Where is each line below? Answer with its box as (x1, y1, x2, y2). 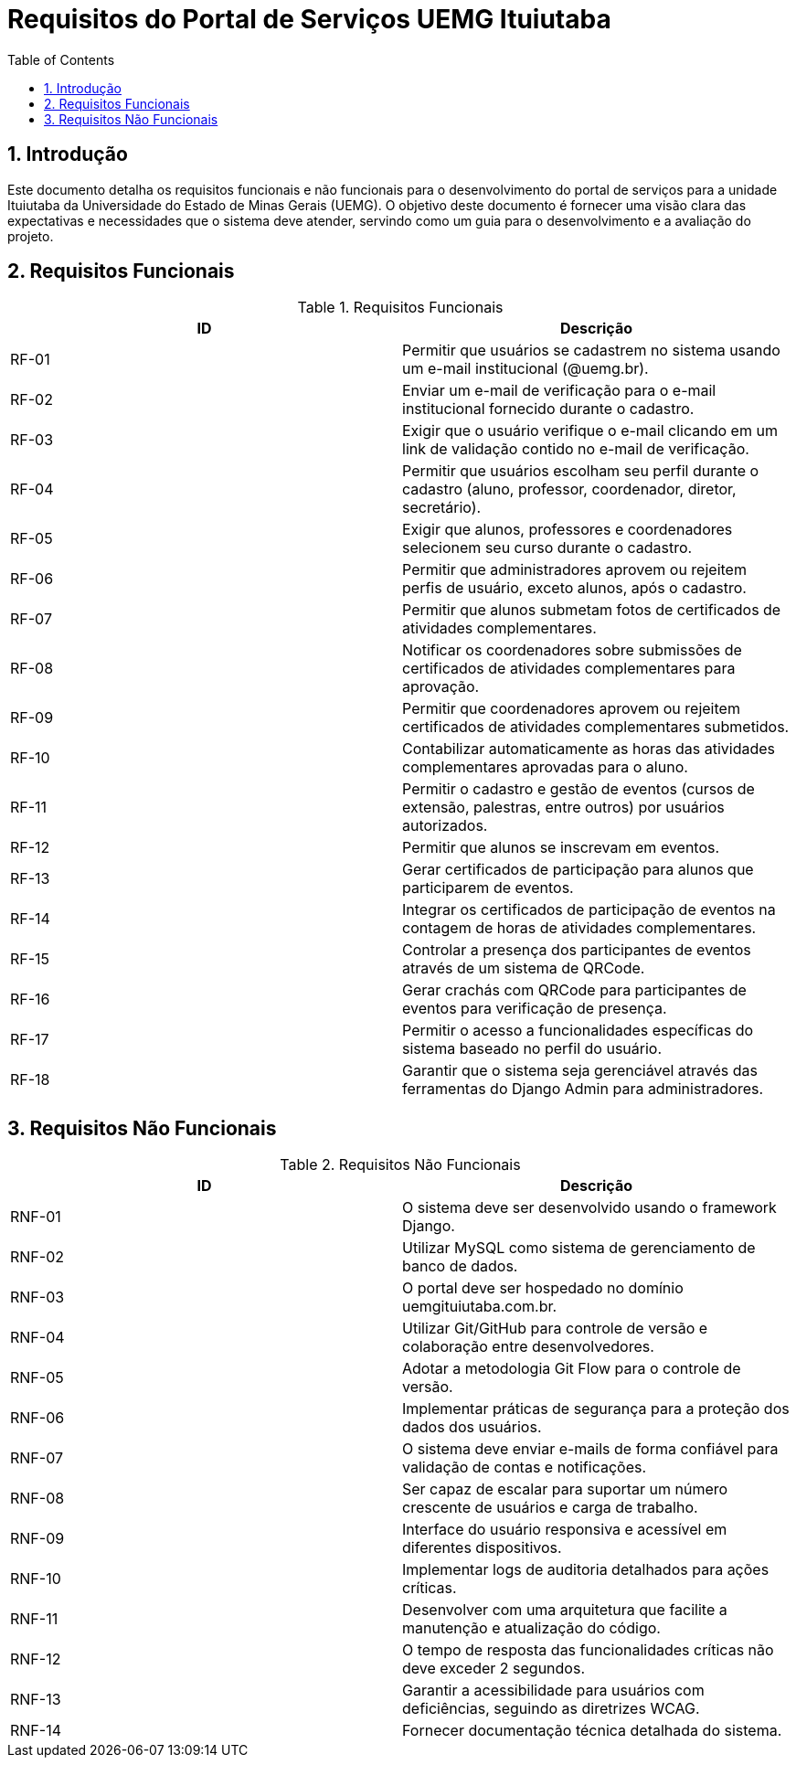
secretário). (402, 498, 482, 517)
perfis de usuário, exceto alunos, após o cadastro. (402, 579, 747, 598)
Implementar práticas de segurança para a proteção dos (402, 1399, 790, 1419)
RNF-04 (10, 1328, 65, 1347)
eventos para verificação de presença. (402, 999, 667, 1018)
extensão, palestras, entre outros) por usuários (402, 798, 725, 817)
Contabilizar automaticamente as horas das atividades (402, 739, 775, 759)
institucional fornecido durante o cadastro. (402, 399, 695, 419)
